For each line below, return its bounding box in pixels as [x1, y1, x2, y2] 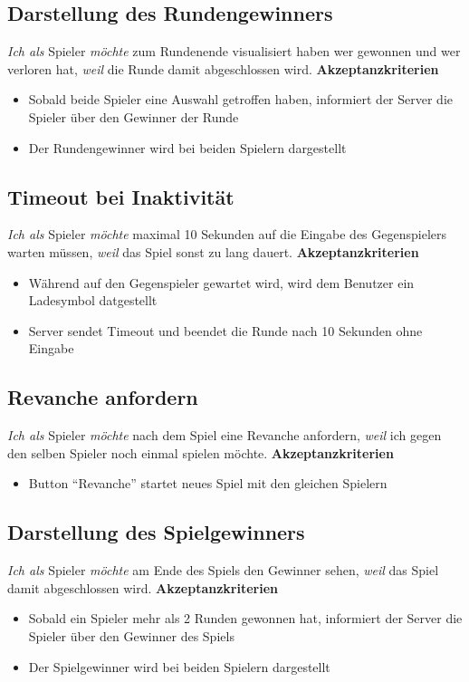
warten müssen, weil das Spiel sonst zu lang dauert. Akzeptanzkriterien [7, 242, 419, 261]
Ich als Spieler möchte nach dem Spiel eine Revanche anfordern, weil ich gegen [7, 426, 442, 445]
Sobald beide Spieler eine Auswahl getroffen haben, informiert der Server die [28, 90, 454, 109]
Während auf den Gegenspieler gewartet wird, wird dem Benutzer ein [28, 273, 415, 292]
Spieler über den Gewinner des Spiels [28, 626, 234, 645]
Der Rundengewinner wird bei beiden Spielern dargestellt [28, 138, 347, 157]
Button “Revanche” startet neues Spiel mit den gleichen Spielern [28, 474, 388, 493]
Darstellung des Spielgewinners [7, 518, 305, 546]
